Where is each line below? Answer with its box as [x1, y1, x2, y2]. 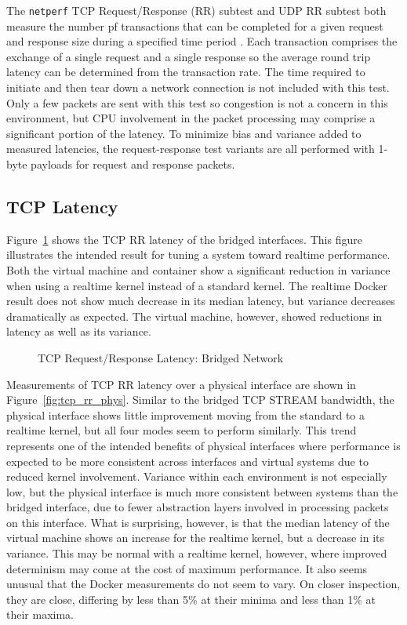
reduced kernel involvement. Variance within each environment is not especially [6, 468, 387, 485]
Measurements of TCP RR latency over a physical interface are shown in [6, 376, 356, 392]
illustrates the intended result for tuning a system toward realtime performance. [6, 246, 391, 263]
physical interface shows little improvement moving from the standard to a [6, 406, 365, 423]
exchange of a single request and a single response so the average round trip [6, 48, 371, 64]
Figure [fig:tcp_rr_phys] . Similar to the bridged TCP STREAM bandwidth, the [6, 391, 394, 408]
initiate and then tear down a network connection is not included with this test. [6, 79, 390, 96]
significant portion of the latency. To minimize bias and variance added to [6, 125, 362, 141]
